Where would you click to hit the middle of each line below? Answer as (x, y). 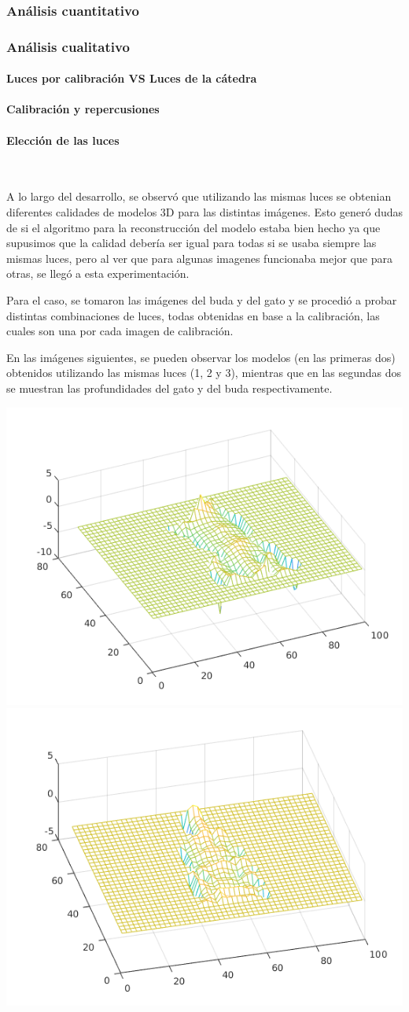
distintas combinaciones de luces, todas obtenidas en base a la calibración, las (193, 315)
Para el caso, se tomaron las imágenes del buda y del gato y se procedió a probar (202, 300)
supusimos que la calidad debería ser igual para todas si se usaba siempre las (192, 243)
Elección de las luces (63, 140)
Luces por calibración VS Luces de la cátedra (132, 78)
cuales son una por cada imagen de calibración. (120, 331)
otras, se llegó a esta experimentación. (98, 273)
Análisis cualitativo (68, 46)
